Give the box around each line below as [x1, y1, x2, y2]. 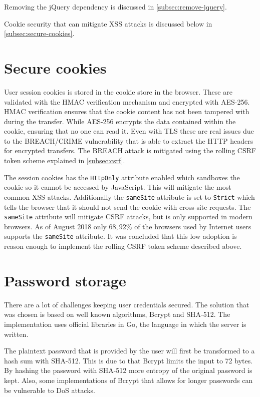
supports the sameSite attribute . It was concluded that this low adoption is [4, 231, 237, 241]
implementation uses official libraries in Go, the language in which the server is [4, 318, 246, 329]
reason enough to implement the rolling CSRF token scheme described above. [4, 241, 242, 251]
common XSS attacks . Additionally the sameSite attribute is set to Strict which [4, 191, 255, 202]
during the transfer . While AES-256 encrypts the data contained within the [4, 116, 236, 126]
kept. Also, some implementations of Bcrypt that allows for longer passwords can [4, 374, 253, 385]
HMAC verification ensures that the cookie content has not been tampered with [4, 106, 249, 117]
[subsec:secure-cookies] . [4, 28, 75, 39]
